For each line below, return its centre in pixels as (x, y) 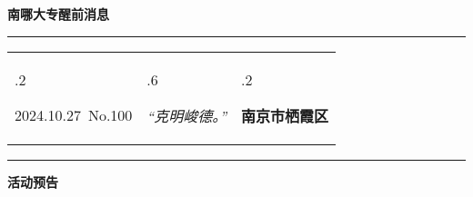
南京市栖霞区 (285, 115)
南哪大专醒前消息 (58, 14)
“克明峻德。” (187, 115)
